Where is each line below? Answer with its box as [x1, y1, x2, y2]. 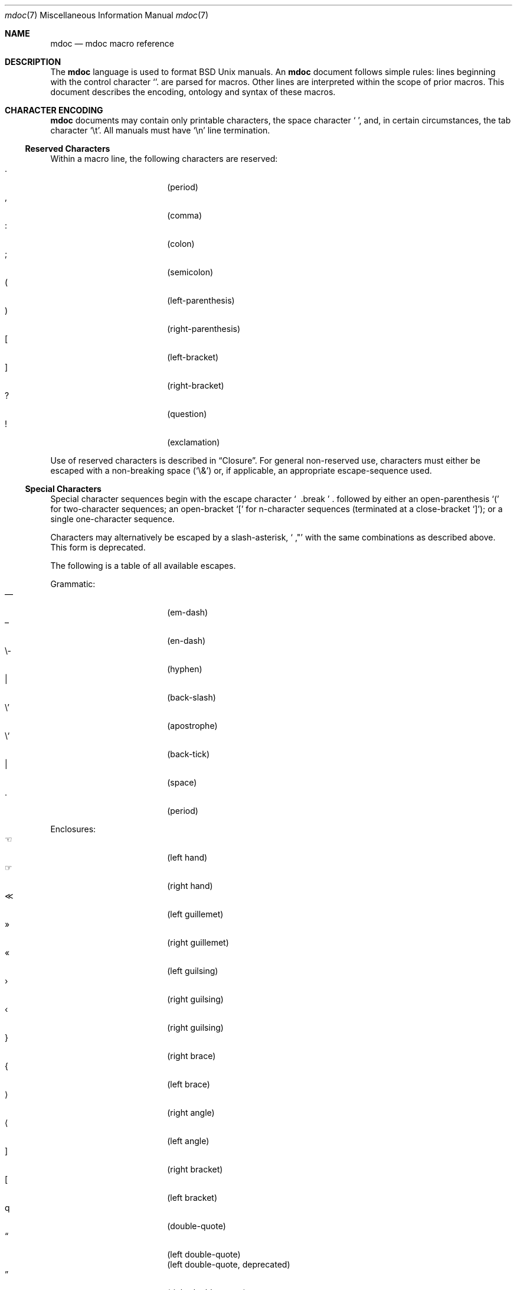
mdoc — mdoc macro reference [50, 38, 174, 48]
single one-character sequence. [50, 514, 175, 524]
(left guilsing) [167, 966, 218, 976]
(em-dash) [167, 607, 208, 617]
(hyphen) [167, 664, 202, 674]
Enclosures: [50, 824, 96, 834]
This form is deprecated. [50, 542, 146, 552]
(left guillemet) [167, 909, 224, 919]
